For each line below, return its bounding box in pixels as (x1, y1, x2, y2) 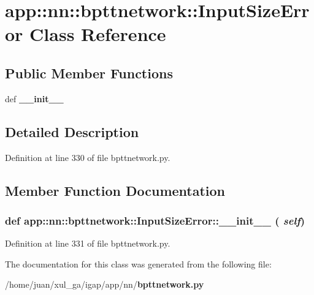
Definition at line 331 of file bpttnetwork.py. (5, 237, 170, 250)
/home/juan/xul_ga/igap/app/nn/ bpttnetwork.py (5, 278, 204, 291)
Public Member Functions (5, 63, 173, 82)
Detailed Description (5, 122, 139, 141)
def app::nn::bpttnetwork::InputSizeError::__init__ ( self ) (5, 212, 305, 228)
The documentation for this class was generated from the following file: (5, 257, 272, 270)
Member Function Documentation (5, 181, 226, 200)
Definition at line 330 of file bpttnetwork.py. (5, 151, 170, 163)
